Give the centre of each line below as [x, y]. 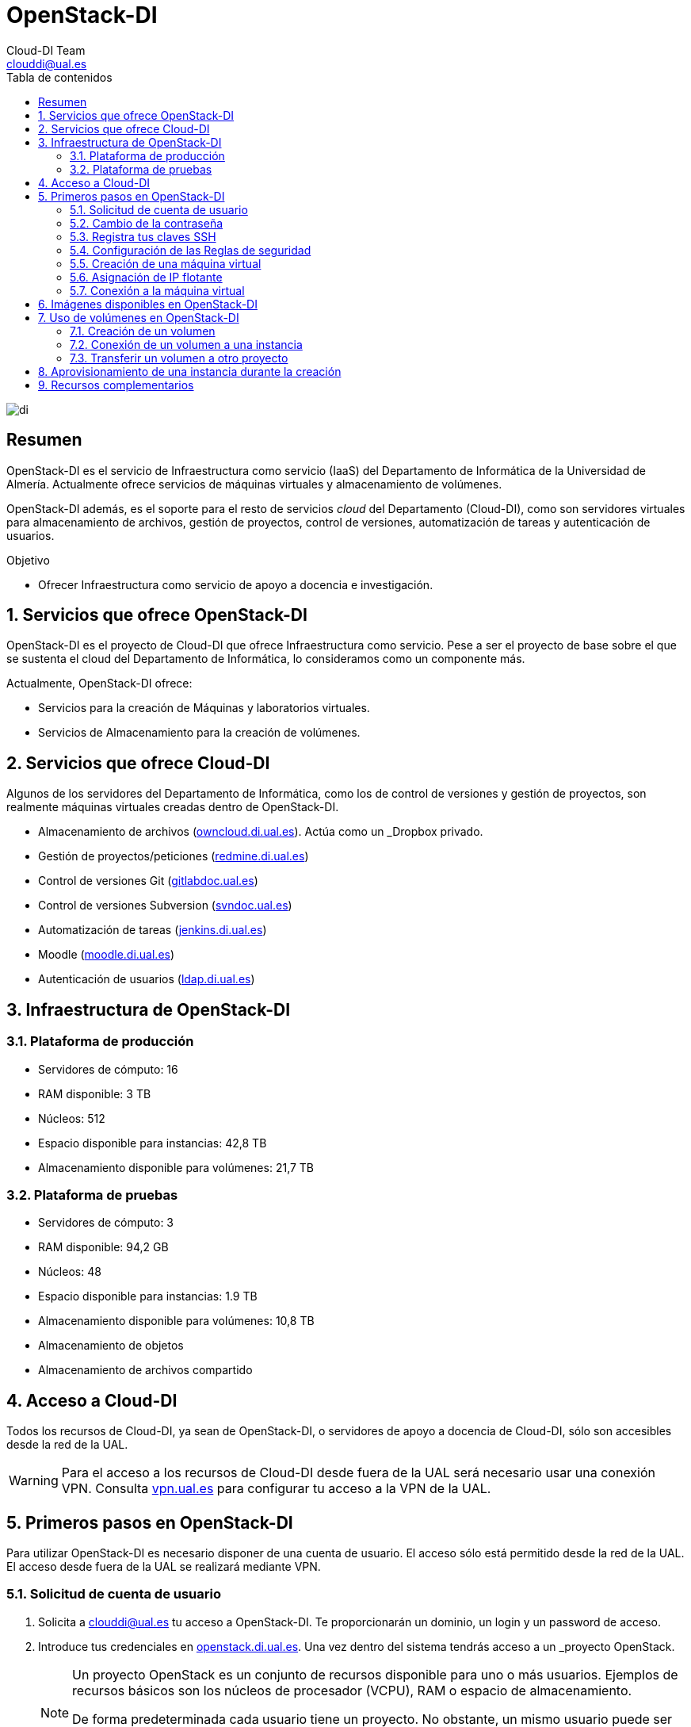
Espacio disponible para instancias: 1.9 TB [148, 1296]
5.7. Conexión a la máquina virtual [157, 290]
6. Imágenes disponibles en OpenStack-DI [148, 304]
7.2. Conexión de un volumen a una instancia [186, 344]
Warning [34, 1481]
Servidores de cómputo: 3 [106, 1223]
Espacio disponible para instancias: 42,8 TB [153, 1143]
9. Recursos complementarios [116, 385]
